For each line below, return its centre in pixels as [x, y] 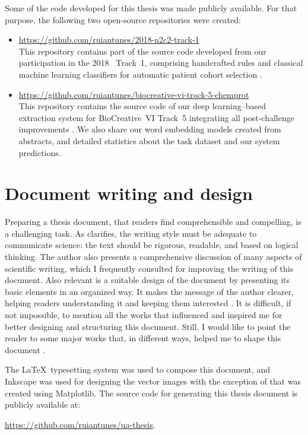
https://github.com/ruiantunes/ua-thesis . [80, 424]
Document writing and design [129, 193]
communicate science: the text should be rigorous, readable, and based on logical [152, 245]
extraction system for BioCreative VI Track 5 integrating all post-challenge [156, 117]
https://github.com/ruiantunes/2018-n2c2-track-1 [109, 39]
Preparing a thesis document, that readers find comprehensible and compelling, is [153, 222]
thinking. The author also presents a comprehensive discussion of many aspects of [153, 257]
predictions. [40, 152]
